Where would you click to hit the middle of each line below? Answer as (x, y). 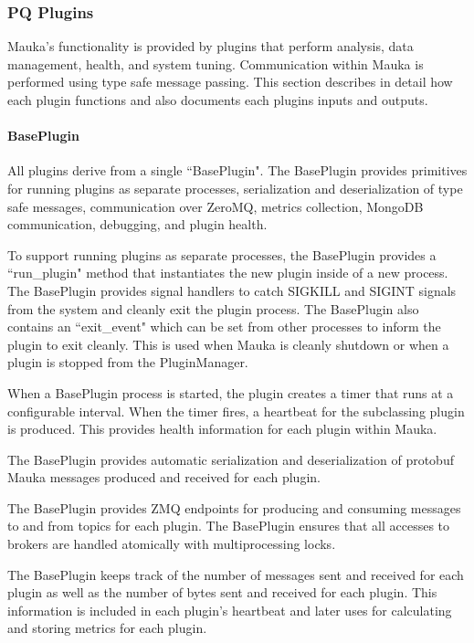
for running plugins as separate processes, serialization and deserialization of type (235, 188)
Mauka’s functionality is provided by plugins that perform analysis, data (211, 46)
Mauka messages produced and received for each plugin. (164, 477)
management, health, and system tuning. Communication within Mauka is (216, 63)
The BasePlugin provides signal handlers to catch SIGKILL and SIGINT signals (232, 290)
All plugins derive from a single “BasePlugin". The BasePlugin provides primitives (237, 170)
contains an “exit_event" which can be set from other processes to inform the (224, 327)
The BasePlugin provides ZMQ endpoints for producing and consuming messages (234, 507)
